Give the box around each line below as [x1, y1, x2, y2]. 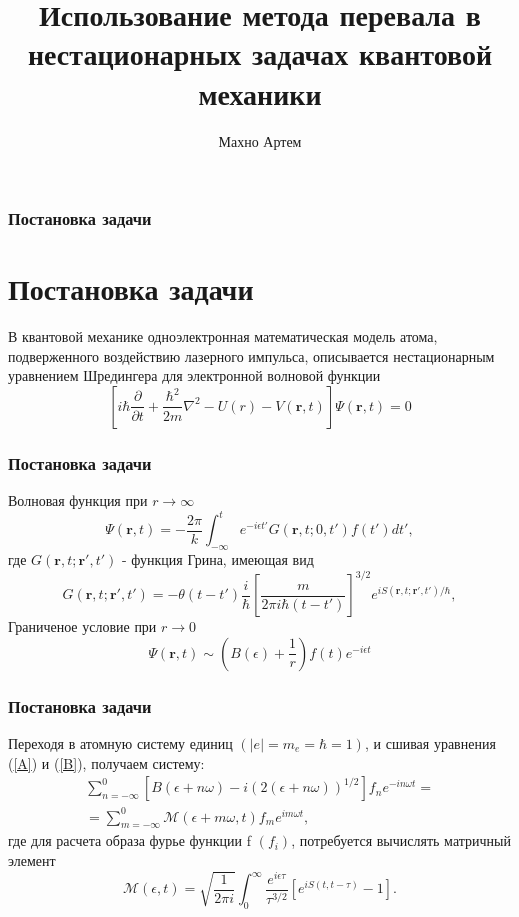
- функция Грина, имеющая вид [122, 549, 314, 570]
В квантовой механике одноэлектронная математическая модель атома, [8, 326, 438, 347]
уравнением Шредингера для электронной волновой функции [8, 365, 381, 386]
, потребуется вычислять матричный [291, 830, 511, 851]
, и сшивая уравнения [364, 732, 496, 753]
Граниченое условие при [8, 616, 157, 637]
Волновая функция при [8, 490, 148, 511]
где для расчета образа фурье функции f [8, 830, 251, 851]
